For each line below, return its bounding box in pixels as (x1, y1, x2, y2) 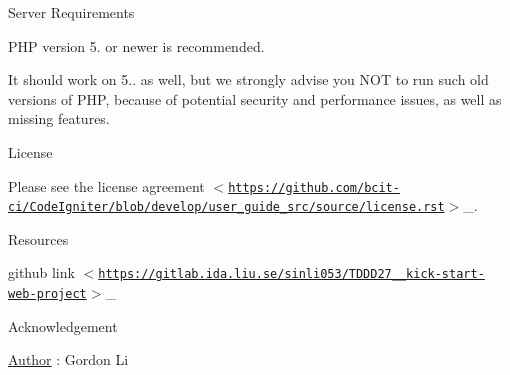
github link (8, 262, 75, 283)
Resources (8, 228, 69, 249)
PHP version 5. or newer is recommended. (8, 35, 265, 56)
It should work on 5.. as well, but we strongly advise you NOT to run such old (8, 69, 489, 90)
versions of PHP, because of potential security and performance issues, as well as (8, 88, 502, 109)
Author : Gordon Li (8, 349, 129, 370)
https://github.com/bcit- (228, 180, 400, 195)
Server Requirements (8, 2, 135, 22)
